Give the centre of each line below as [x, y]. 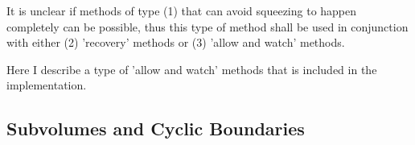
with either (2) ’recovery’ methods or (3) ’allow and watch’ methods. [176, 42]
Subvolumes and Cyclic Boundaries [156, 128]
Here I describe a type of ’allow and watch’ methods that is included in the [192, 69]
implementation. [47, 85]
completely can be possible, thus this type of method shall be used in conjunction [207, 26]
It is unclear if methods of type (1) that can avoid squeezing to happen [182, 10]
